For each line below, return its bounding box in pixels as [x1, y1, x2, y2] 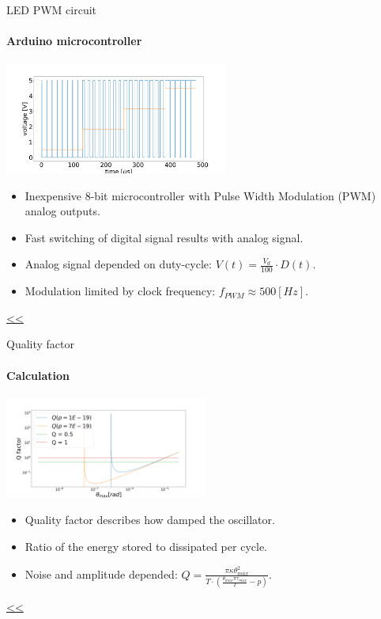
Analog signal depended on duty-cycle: [25, 256, 212, 272]
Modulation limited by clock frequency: [25, 283, 216, 299]
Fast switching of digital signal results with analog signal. [25, 229, 304, 245]
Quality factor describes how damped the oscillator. [25, 511, 275, 528]
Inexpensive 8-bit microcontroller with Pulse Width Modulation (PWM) [25, 187, 376, 203]
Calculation [6, 366, 70, 383]
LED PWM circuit [6, 2, 97, 17]
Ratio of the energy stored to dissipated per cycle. [25, 537, 267, 554]
